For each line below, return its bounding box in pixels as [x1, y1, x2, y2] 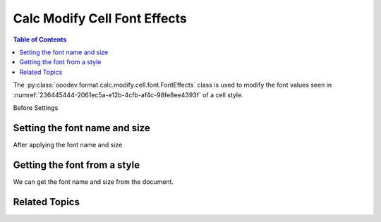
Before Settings [13, 103, 59, 112]
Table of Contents [13, 35, 67, 44]
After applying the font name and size [13, 140, 123, 149]
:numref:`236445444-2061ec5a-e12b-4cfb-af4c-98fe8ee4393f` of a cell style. [13, 90, 243, 99]
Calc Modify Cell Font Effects [13, 11, 187, 26]
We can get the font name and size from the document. [13, 177, 174, 186]
